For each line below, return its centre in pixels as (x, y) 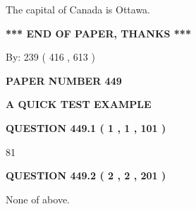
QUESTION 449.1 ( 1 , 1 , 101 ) (86, 127)
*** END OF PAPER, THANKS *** (98, 33)
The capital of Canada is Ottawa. (78, 9)
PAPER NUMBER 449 (64, 80)
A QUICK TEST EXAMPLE (79, 104)
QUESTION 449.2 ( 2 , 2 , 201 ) (86, 175)
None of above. (38, 199)
